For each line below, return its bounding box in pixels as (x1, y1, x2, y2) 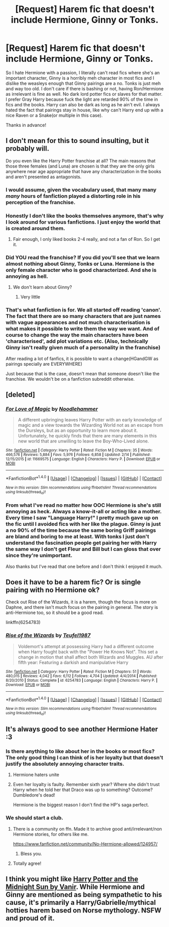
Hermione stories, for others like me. (13, 831, 89, 837)
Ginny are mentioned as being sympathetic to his (6, 890, 162, 899)
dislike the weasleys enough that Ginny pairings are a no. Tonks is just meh (6, 80, 161, 86)
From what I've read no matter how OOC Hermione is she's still (6, 502, 161, 509)
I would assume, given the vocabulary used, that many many (6, 186, 157, 193)
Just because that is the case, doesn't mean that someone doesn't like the (6, 370, 160, 377)
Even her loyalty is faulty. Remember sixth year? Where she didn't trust (13, 782, 160, 788)
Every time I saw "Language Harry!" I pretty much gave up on (6, 514, 158, 521)
